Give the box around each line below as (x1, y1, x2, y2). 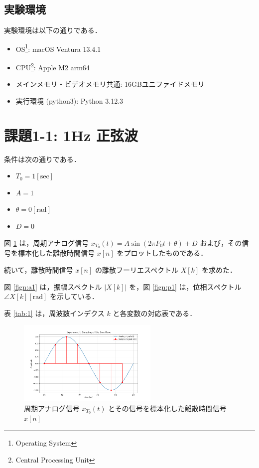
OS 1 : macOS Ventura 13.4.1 (15, 42, 101, 54)
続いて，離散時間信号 (4, 265, 73, 275)
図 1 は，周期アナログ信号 (4, 237, 89, 248)
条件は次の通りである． (4, 154, 81, 164)
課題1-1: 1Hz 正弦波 (4, 125, 138, 145)
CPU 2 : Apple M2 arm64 (15, 61, 90, 72)
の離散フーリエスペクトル (95, 265, 179, 275)
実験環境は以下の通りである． (4, 25, 102, 35)
